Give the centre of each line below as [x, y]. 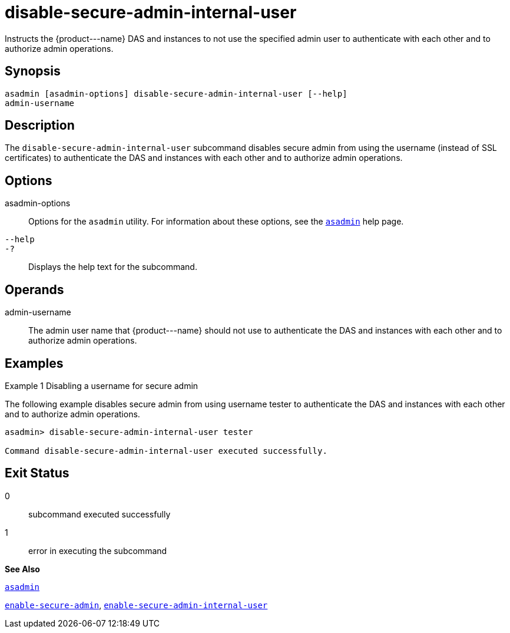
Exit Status [37, 473]
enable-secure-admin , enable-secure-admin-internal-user [136, 605]
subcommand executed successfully [100, 514]
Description [40, 126]
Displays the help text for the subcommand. [113, 267]
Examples [34, 363]
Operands [34, 289]
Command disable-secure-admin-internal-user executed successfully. [166, 451]
